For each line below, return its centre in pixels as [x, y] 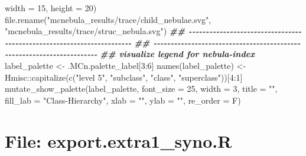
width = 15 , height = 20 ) [51, 8]
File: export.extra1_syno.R [118, 140]
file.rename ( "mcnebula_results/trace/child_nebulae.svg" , [108, 19]
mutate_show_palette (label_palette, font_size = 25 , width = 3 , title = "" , [141, 89]
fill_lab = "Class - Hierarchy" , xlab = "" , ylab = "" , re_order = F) [123, 100]
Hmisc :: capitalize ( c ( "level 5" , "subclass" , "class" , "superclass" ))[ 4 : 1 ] [124, 77]
